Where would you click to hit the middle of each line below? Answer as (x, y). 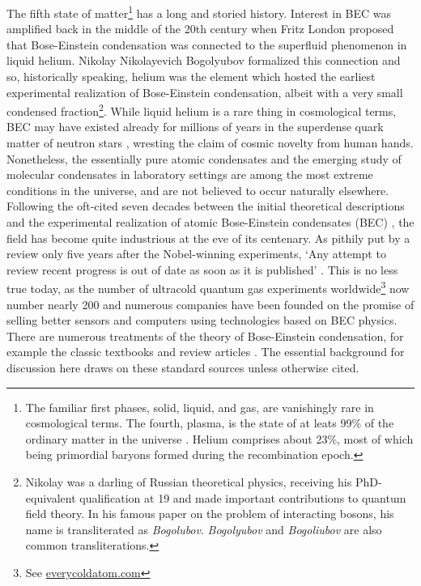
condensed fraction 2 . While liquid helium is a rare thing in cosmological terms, (202, 110)
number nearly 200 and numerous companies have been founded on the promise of (210, 304)
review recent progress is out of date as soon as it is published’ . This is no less (202, 269)
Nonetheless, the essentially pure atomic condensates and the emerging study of (204, 158)
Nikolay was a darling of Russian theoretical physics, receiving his (189, 482)
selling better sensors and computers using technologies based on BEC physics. (202, 320)
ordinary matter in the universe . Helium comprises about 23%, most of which (219, 438)
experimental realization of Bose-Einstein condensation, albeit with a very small (205, 92)
